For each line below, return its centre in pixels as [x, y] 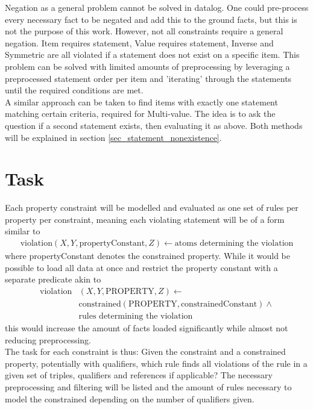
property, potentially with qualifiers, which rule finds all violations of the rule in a [156, 363]
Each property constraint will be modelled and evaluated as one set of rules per [152, 208]
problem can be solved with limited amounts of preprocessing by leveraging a [147, 66]
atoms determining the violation [234, 244]
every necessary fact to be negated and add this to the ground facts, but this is [151, 19]
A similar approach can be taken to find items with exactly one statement [141, 101]
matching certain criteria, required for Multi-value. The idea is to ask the [140, 114]
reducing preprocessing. [48, 339]
